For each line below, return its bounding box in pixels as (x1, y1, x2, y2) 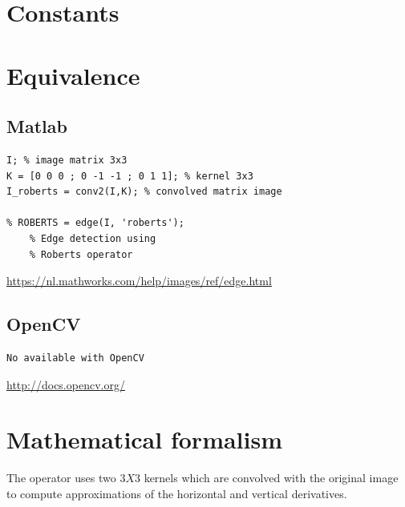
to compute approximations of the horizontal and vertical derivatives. (6, 485, 347, 501)
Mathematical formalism (6, 423, 283, 456)
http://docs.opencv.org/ (6, 376, 125, 392)
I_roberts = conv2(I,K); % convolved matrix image (6, 186, 282, 198)
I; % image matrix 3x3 (6, 154, 128, 166)
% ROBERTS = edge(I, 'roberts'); (6, 217, 184, 229)
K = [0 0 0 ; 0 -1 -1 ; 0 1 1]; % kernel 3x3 (6, 170, 253, 182)
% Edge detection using (29, 232, 156, 244)
